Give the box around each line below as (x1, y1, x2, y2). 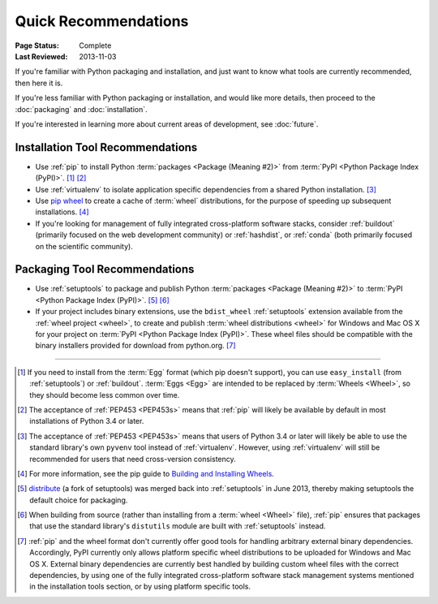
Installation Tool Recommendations (15, 140, 198, 154)
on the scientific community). (35, 241, 133, 251)
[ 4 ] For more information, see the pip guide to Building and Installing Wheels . (17, 468, 275, 478)
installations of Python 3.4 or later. (29, 416, 144, 426)
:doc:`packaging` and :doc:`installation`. (15, 104, 148, 114)
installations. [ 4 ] (35, 207, 89, 217)
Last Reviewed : (15, 51, 68, 61)
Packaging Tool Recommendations (15, 262, 195, 276)
